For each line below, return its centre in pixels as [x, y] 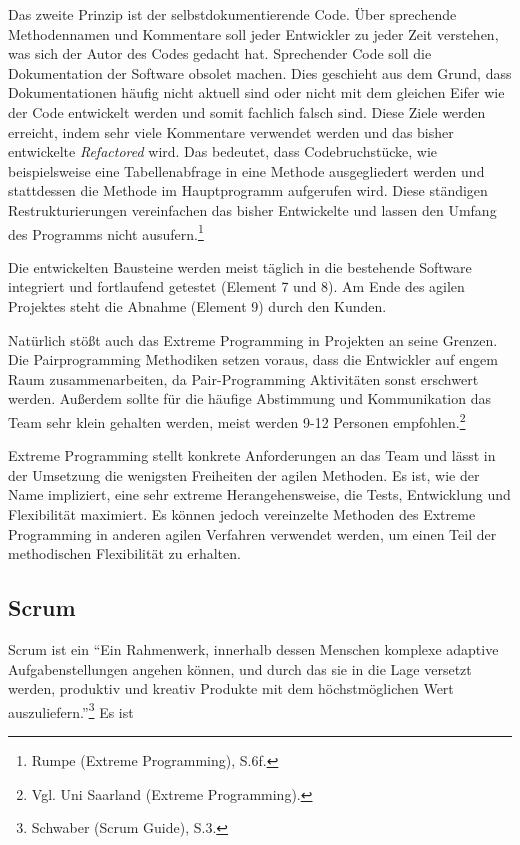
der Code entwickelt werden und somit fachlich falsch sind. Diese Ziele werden [247, 111]
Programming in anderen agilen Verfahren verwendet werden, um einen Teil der [252, 533]
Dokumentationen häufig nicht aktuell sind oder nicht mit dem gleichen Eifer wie [256, 92]
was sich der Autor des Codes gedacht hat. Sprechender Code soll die [220, 53]
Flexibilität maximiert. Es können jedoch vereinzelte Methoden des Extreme [242, 513]
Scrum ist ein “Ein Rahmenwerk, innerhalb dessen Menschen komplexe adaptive [253, 648]
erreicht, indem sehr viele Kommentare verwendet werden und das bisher [231, 131]
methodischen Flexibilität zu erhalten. [124, 553]
